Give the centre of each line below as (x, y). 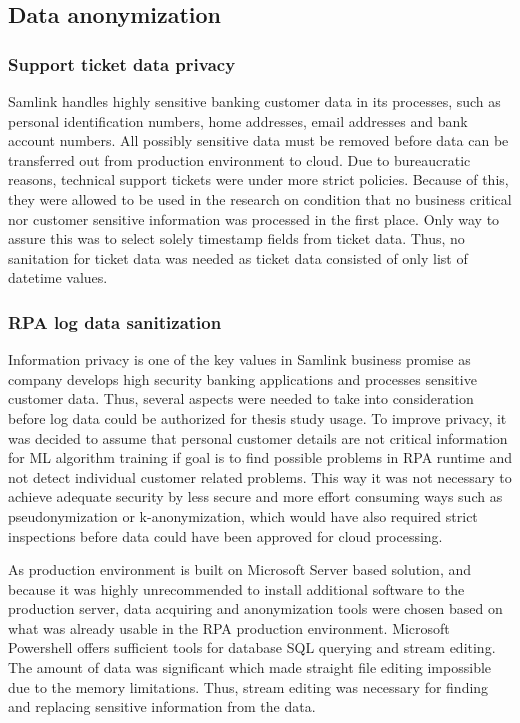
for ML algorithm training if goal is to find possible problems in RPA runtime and (260, 457)
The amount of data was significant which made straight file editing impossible (250, 667)
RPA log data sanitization (115, 321)
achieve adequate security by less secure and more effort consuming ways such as (255, 496)
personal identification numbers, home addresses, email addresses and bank (238, 120)
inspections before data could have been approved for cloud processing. (225, 535)
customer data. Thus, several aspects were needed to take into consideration (241, 398)
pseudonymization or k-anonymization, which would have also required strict (243, 515)
